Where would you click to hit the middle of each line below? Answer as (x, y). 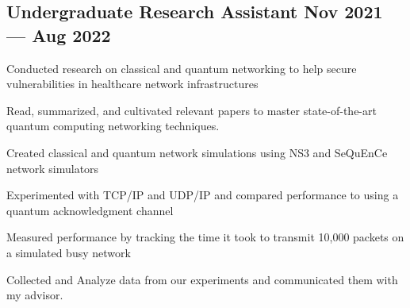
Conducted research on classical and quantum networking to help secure (182, 68)
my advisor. (35, 295)
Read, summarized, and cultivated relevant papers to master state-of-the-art (192, 110)
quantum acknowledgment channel (90, 210)
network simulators (53, 168)
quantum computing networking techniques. (113, 126)
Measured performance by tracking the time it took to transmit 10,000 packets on (205, 237)
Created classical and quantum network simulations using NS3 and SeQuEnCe (197, 152)
